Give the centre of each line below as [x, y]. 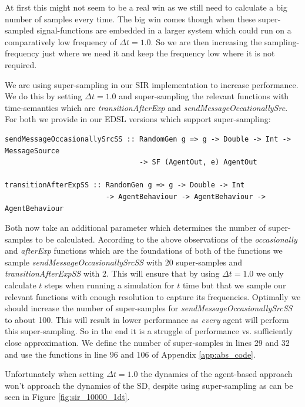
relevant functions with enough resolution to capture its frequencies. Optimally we [153, 296]
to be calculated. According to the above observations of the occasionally [166, 239]
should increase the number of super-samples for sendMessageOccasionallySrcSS [149, 308]
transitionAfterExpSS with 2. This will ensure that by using [112, 273]
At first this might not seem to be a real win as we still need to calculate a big [146, 7]
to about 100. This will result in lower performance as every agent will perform [147, 319]
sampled [19, 30]
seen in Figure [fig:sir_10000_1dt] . [67, 397]
